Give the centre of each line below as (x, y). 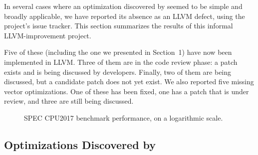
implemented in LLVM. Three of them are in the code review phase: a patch (121, 62)
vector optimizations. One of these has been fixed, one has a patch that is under (127, 91)
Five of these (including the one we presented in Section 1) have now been (118, 52)
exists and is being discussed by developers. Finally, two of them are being (118, 72)
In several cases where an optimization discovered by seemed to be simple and (123, 6)
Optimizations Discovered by (80, 144)
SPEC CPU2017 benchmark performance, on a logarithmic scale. (124, 117)
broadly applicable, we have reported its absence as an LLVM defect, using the (125, 16)
